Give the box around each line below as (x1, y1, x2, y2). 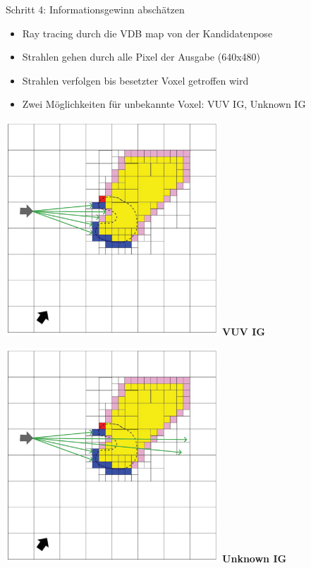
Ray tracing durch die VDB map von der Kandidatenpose (22, 25, 273, 40)
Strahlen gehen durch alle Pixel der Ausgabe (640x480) (22, 49, 260, 64)
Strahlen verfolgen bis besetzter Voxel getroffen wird (22, 73, 249, 87)
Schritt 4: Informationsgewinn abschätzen (6, 2, 185, 16)
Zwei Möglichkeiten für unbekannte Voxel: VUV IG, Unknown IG (22, 97, 306, 111)
